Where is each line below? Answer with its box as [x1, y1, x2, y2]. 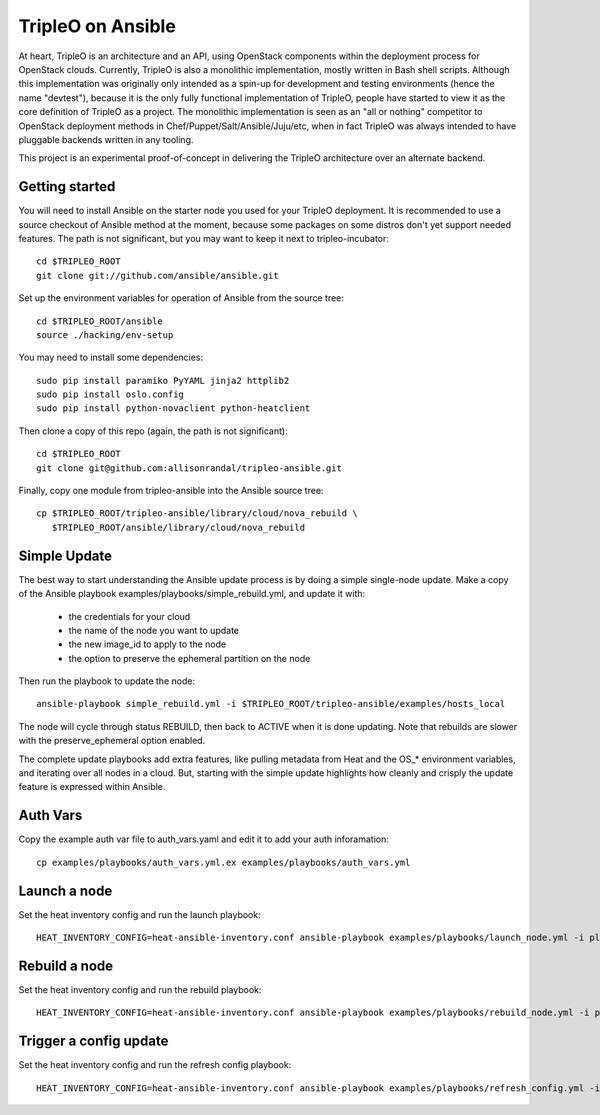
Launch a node [18, 882, 113, 899]
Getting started [18, 178, 116, 195]
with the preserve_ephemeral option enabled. [18, 735, 206, 747]
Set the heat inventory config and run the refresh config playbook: [18, 1059, 292, 1071]
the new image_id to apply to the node [68, 638, 227, 650]
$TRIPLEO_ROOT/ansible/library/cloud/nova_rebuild [51, 521, 305, 533]
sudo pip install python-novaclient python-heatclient [36, 403, 311, 414]
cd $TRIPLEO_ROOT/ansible [36, 315, 164, 327]
